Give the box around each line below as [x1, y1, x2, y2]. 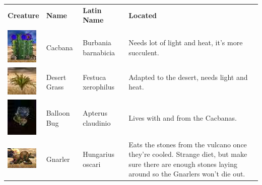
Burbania [83, 37, 111, 48]
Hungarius [83, 149, 114, 159]
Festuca [83, 71, 106, 82]
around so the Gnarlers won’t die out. [128, 168, 245, 179]
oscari [83, 158, 101, 169]
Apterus [83, 108, 107, 118]
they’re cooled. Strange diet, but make [128, 149, 247, 159]
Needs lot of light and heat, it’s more [128, 37, 243, 48]
